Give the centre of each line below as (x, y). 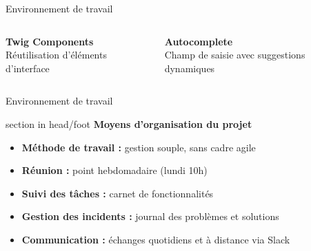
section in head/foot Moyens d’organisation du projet (129, 123)
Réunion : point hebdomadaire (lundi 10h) (114, 170)
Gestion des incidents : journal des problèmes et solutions (150, 216)
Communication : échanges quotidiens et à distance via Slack (156, 239)
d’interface (28, 68)
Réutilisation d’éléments (56, 55)
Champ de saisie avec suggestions (235, 55)
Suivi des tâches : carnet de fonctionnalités (118, 193)
